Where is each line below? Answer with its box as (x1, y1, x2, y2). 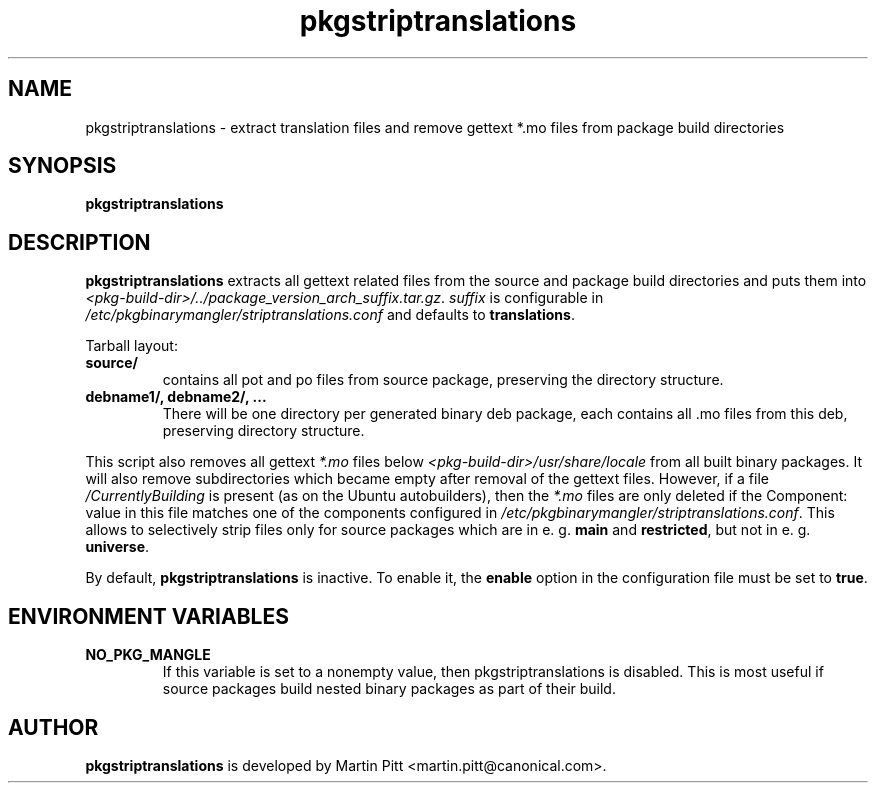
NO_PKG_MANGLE (85, 646, 211, 664)
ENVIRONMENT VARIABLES (8, 603, 289, 629)
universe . (85, 538, 150, 556)
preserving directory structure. (162, 422, 365, 440)
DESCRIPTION (8, 229, 151, 255)
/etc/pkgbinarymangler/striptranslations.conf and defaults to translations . (85, 306, 575, 324)
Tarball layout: (85, 337, 178, 355)
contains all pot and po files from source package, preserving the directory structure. (162, 371, 724, 389)
